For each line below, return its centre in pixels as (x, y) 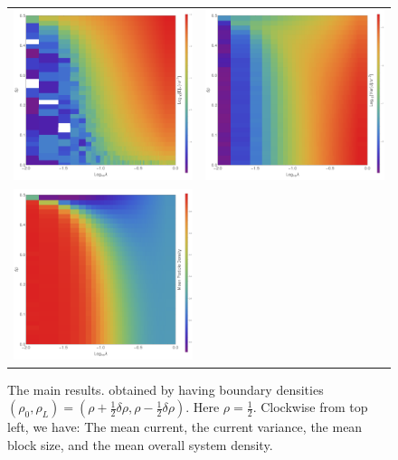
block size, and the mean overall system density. (140, 444)
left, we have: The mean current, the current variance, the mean (185, 427)
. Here (203, 407)
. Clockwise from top (310, 407)
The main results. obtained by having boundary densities (166, 389)
